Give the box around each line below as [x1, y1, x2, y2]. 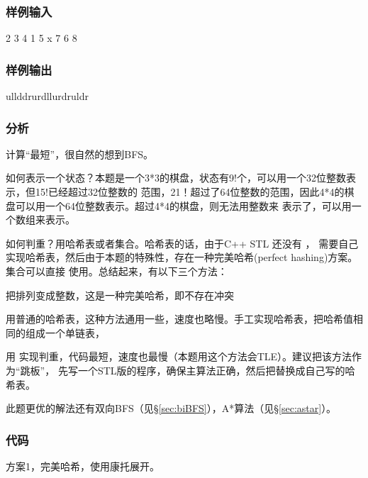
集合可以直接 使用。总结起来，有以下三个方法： [6, 264, 228, 278]
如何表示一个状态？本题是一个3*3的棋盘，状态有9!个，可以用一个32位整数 [6, 170, 346, 185]
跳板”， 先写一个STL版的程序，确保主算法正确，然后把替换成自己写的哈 [20, 362, 355, 377]
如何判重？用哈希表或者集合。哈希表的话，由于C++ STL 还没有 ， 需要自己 [6, 235, 359, 250]
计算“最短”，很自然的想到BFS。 [6, 146, 154, 161]
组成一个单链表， [25, 325, 105, 340]
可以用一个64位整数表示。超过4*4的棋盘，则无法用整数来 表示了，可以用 [15, 198, 352, 213]
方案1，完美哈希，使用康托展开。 [6, 458, 160, 473]
